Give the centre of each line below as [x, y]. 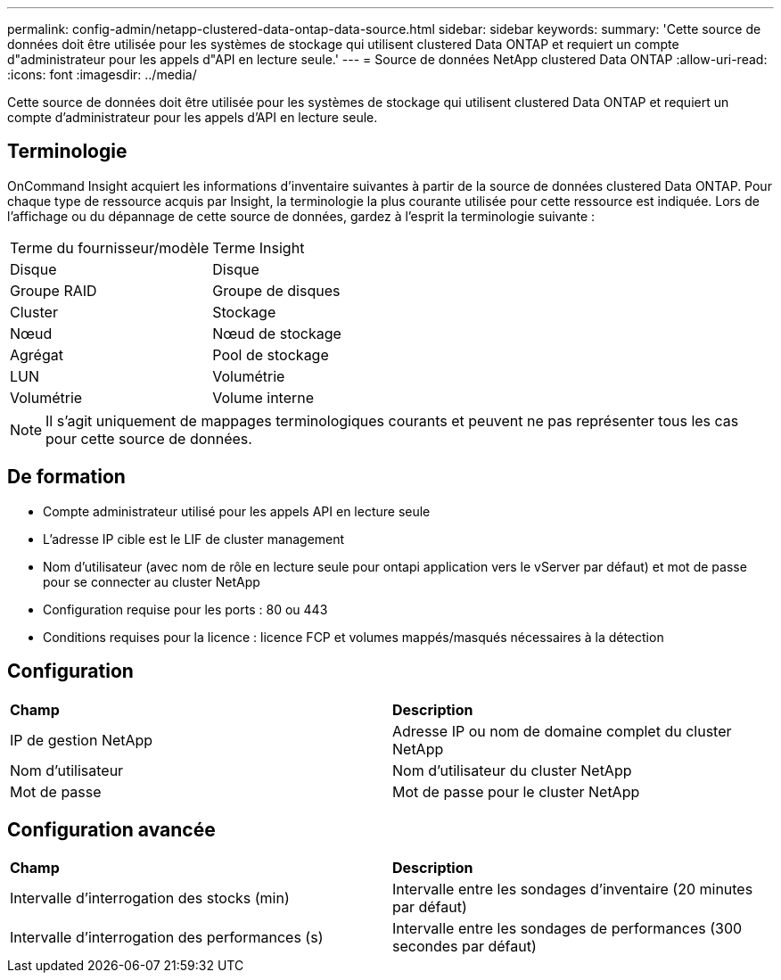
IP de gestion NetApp [82, 740]
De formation [66, 477]
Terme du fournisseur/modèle [110, 247]
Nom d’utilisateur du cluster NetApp [512, 770]
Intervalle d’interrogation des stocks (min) [150, 898]
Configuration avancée [111, 829]
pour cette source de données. [149, 438]
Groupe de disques [276, 290]
